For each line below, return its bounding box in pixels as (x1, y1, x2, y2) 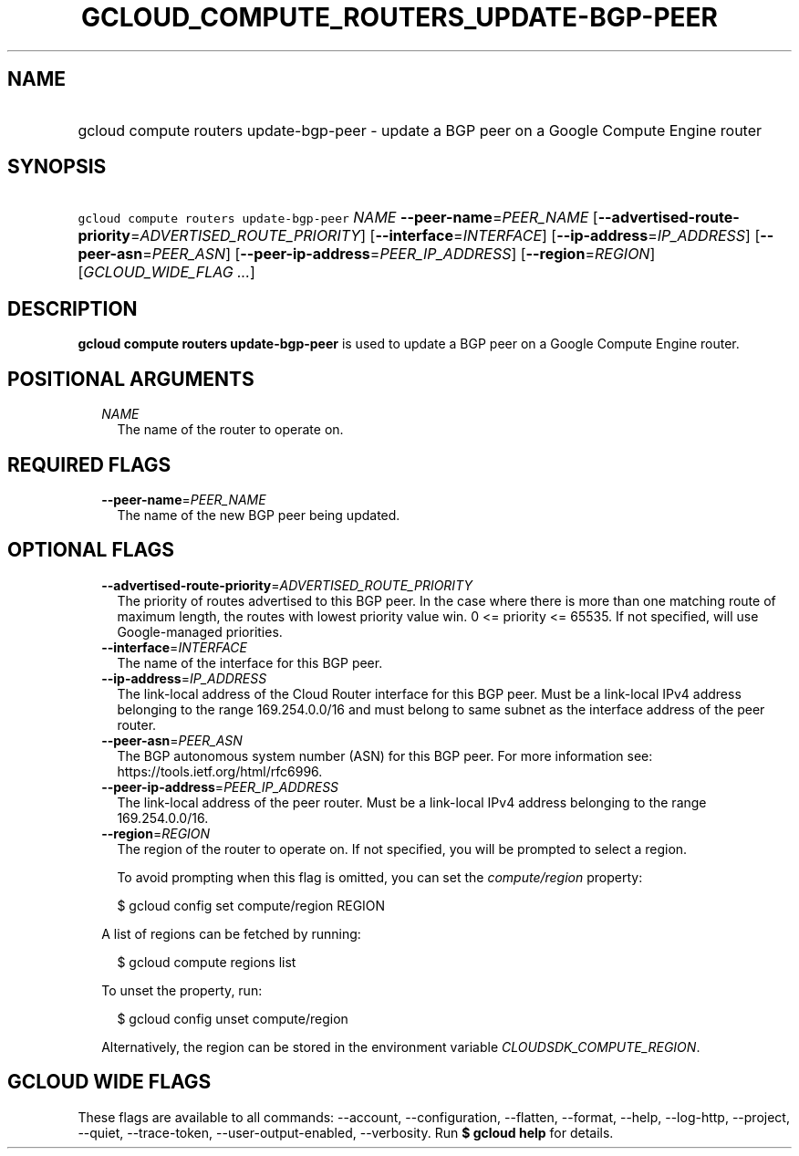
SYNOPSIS (7, 155, 107, 179)
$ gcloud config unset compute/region (117, 1010, 348, 1026)
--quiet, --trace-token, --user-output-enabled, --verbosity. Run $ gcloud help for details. (78, 1124, 614, 1140)
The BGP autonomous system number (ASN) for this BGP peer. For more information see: (117, 747, 653, 764)
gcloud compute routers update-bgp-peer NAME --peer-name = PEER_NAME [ (78, 208, 598, 227)
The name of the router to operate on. (117, 422, 344, 438)
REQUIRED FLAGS (7, 453, 171, 476)
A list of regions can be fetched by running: (101, 925, 361, 942)
